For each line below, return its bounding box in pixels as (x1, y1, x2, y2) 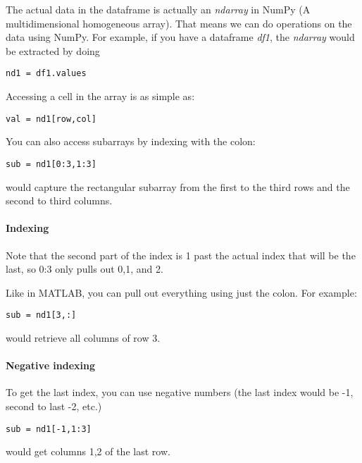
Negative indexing (6, 358, 96, 373)
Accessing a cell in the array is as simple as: (6, 89, 195, 104)
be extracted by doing (6, 43, 100, 58)
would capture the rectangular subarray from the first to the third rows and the (6, 179, 350, 194)
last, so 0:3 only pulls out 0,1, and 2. (6, 261, 163, 276)
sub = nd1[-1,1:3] (6, 424, 92, 434)
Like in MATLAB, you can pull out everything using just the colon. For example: (6, 285, 357, 300)
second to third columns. (6, 193, 113, 208)
